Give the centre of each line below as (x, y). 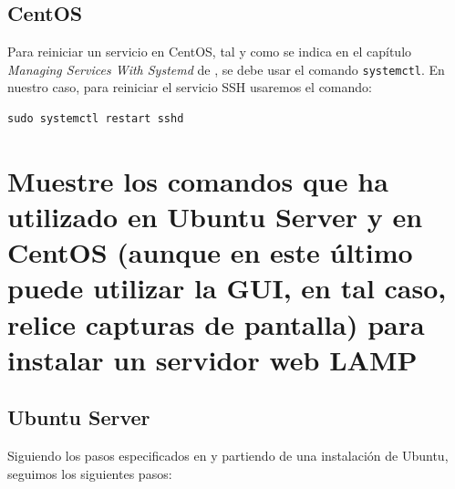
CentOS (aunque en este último (210, 252)
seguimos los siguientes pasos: (90, 473)
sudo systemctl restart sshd (96, 119)
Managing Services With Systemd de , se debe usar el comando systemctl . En (226, 69)
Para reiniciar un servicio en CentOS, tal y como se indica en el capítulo (210, 52)
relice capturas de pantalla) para (216, 323)
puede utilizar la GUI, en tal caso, (227, 288)
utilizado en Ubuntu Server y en (215, 217)
